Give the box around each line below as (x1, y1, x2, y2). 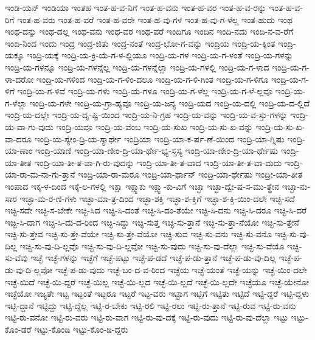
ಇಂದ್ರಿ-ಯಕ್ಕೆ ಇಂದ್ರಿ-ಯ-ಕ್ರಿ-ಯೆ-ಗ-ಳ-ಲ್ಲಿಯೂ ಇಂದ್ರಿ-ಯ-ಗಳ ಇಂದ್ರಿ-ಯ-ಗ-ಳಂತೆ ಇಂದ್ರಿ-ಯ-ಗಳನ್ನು (27, 49, 293, 61)
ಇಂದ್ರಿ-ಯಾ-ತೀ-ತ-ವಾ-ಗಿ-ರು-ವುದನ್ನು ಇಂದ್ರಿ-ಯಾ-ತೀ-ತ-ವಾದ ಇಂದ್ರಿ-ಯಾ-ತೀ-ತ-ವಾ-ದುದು (34, 156, 282, 168)
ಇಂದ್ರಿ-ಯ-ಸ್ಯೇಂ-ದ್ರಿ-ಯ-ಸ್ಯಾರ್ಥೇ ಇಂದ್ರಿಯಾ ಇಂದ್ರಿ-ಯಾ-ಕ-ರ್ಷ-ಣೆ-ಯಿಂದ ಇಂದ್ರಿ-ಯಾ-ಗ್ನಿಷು (34, 132, 285, 145)
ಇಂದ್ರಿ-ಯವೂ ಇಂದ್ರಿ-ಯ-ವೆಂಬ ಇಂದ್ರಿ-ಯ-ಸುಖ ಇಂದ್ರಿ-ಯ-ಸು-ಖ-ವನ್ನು (56, 120, 253, 133)
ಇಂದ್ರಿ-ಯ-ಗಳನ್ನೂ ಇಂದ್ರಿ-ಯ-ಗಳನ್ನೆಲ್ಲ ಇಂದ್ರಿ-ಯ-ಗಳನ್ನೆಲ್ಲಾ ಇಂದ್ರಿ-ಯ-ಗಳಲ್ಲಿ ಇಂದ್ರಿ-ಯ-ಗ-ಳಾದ (5, 60, 269, 73)
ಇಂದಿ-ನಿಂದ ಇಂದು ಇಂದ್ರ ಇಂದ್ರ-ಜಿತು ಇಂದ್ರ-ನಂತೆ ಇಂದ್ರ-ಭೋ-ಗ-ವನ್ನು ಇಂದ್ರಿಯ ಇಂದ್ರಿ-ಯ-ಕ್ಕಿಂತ (5, 36, 275, 49)
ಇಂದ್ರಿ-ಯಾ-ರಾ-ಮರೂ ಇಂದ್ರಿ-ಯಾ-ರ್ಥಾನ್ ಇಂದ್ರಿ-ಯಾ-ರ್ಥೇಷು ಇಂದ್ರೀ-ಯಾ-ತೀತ (78, 168, 303, 181)
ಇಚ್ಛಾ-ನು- (282, 179, 310, 192)
